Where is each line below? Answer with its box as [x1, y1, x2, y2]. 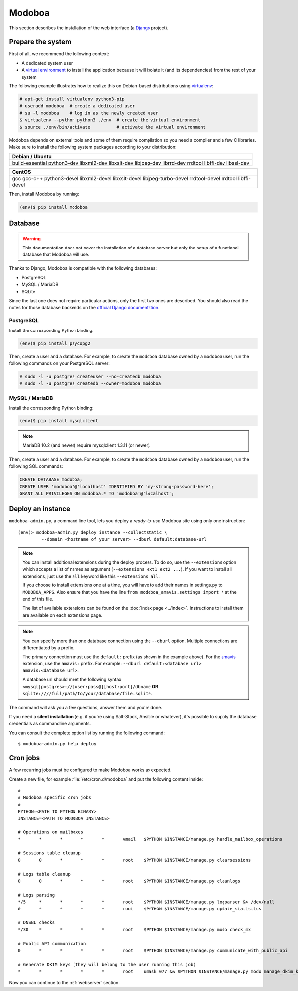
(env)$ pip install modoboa [19, 204, 88, 210]
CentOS [12, 169, 31, 176]
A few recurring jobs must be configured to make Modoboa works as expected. [9, 767, 172, 773]
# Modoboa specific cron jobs [18, 795, 92, 800]
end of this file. [22, 596, 54, 602]
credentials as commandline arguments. [9, 721, 91, 727]
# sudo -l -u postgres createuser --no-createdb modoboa [19, 373, 161, 379]
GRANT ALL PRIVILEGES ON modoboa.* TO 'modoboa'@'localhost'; [19, 490, 174, 496]
